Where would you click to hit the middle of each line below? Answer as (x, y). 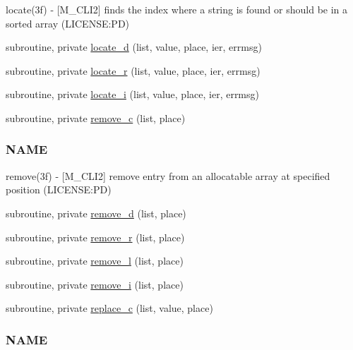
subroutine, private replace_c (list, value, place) (109, 308)
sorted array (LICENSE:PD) (68, 23)
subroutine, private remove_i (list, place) (95, 284)
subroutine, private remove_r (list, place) (95, 237)
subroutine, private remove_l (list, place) (95, 261)
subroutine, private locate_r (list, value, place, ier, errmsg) (133, 70)
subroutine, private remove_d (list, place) (96, 213)
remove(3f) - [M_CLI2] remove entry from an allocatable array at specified (168, 175)
